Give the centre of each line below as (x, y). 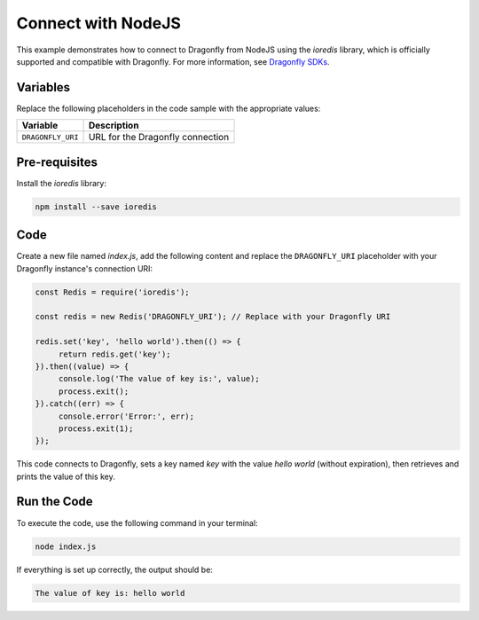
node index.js (66, 546)
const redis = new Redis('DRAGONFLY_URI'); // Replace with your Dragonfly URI (213, 317)
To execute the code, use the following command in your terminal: (137, 522)
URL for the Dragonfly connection (159, 137)
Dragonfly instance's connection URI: (85, 268)
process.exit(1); (96, 428)
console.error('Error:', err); (126, 416)
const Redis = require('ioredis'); (112, 292)
